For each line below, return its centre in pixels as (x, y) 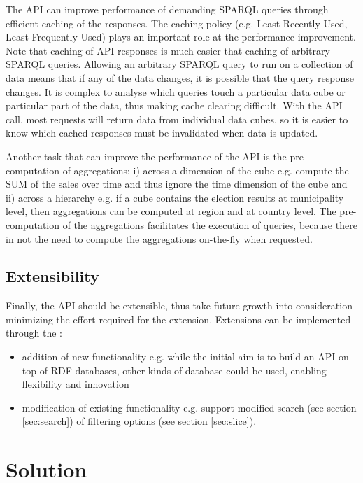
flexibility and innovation (76, 384)
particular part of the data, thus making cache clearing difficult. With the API (174, 105)
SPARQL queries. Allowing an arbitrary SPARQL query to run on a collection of (179, 64)
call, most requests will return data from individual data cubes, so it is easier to (177, 119)
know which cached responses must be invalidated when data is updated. (162, 133)
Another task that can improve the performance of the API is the (146, 156)
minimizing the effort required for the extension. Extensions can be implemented (178, 319)
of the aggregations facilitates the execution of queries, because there (210, 224)
